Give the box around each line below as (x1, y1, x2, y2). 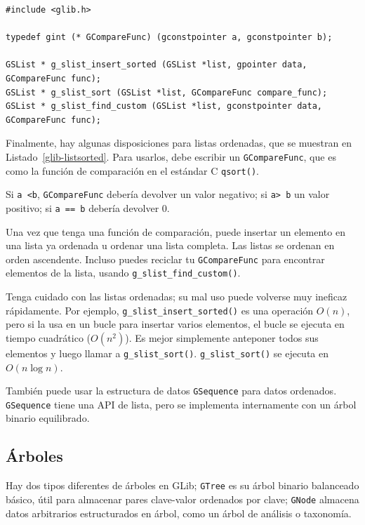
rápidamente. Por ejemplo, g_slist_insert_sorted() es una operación (6, 303, 314, 317)
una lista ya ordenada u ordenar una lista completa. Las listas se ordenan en (6, 238, 335, 253)
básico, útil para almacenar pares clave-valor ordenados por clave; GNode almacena (6, 491, 359, 506)
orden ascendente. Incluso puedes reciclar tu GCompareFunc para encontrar (6, 251, 325, 266)
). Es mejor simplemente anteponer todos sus (125, 330, 319, 345)
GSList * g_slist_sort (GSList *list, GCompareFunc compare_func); (6, 87, 328, 98)
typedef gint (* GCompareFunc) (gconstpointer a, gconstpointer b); (6, 32, 333, 43)
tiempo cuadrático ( (6, 330, 91, 345)
